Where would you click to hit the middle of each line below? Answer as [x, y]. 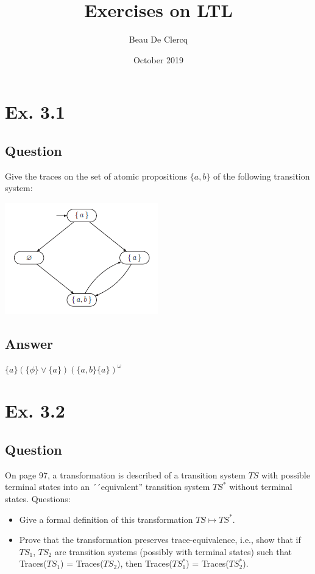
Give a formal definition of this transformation [106, 519]
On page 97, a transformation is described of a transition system [125, 474]
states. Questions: [38, 499]
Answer [29, 343]
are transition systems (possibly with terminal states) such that [173, 551]
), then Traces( [145, 563]
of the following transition [262, 176]
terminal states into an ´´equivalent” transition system [108, 487]
